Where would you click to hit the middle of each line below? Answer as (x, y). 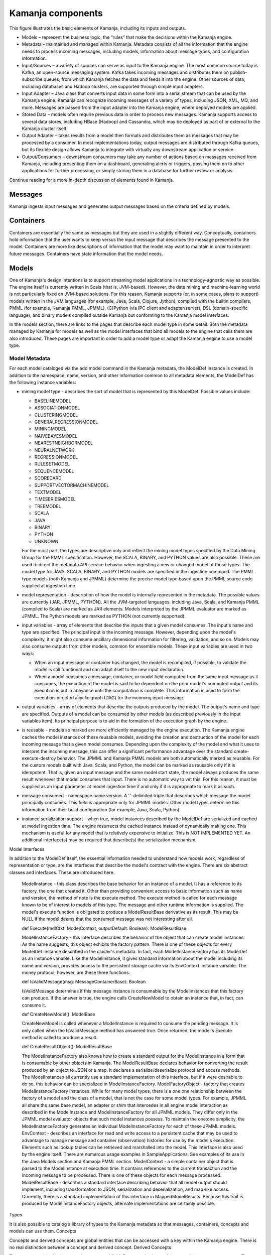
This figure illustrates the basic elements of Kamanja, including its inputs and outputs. (98, 28)
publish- (239, 72)
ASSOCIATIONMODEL (57, 408)
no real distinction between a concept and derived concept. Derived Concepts (90, 1247)
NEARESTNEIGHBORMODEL (64, 443)
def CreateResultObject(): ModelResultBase (67, 1047)
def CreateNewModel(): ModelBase (58, 1014)
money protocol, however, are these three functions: (76, 972)
